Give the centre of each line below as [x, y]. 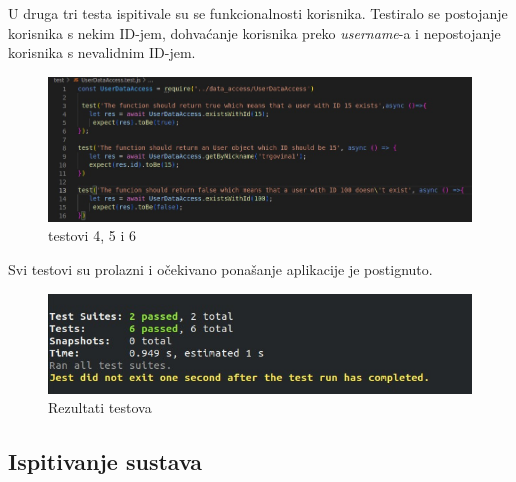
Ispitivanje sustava [105, 461]
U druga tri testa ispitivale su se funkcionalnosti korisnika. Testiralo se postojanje [258, 13]
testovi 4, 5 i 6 [92, 235]
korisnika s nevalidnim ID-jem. [102, 52]
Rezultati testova [100, 407]
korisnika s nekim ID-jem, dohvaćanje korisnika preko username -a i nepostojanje [254, 32]
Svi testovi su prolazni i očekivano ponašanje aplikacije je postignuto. [220, 269]
